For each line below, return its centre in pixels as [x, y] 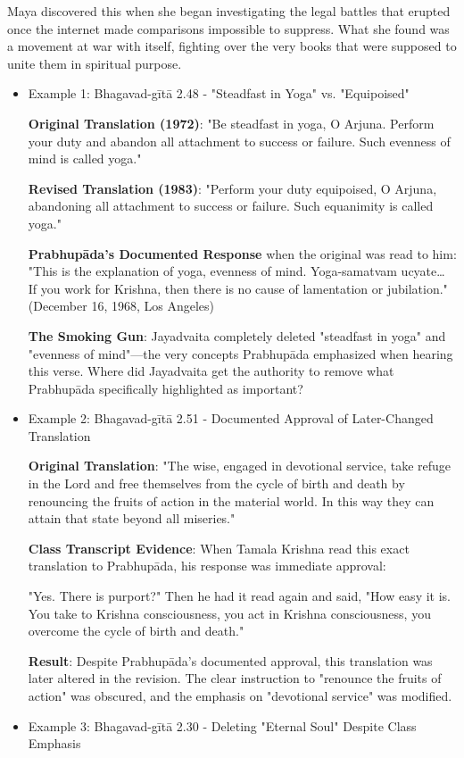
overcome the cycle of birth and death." [136, 631]
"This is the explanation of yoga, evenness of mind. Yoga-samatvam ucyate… [236, 271]
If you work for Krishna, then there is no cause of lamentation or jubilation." [238, 288]
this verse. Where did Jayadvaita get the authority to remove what [211, 371]
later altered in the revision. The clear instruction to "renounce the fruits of [235, 678]
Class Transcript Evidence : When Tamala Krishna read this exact [219, 548]
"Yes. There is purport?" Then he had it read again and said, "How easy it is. [239, 596]
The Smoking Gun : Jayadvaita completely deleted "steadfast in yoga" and [237, 335]
